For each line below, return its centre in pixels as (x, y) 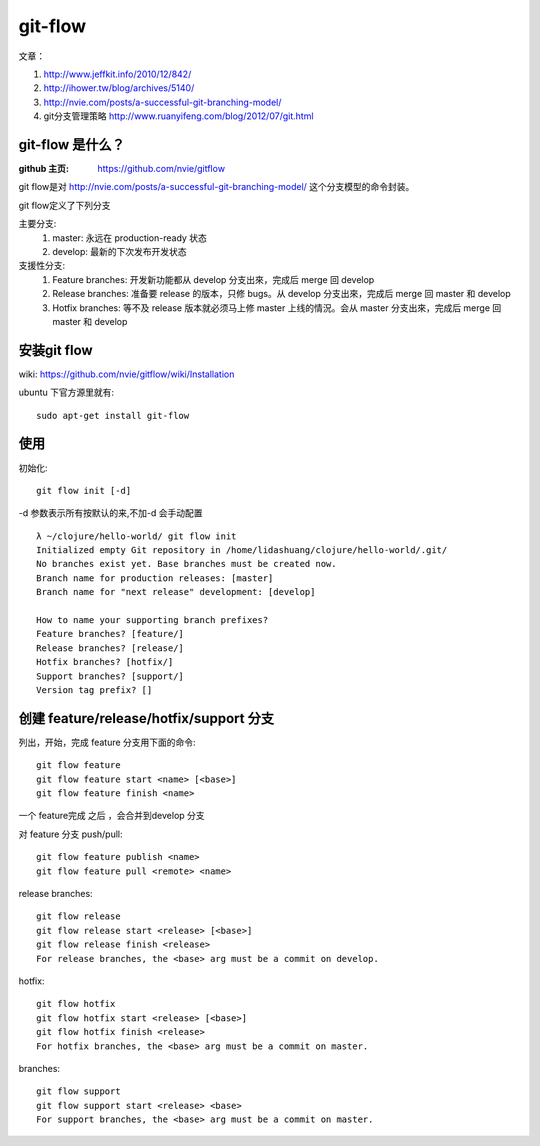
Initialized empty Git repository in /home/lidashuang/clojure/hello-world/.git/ (242, 550)
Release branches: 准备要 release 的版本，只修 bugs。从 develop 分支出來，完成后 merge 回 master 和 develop (282, 294)
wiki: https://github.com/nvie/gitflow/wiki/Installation (126, 374)
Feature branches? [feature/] (110, 634)
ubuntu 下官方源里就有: (66, 392)
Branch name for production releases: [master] (155, 578)
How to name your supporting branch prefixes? (152, 620)
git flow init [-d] (84, 490)
